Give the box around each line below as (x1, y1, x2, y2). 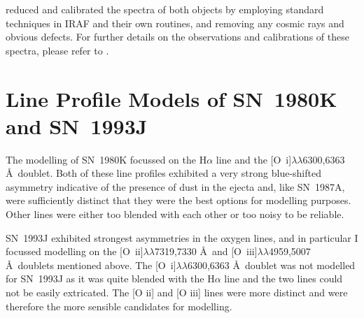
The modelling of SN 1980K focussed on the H (6, 152, 207, 166)
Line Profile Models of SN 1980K (6, 84, 337, 113)
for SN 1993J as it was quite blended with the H (6, 271, 215, 286)
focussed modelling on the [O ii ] (6, 244, 143, 259)
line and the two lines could (224, 271, 343, 286)
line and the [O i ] (216, 152, 292, 166)
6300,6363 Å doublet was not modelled (187, 257, 356, 272)
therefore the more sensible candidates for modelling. (6, 298, 232, 313)
